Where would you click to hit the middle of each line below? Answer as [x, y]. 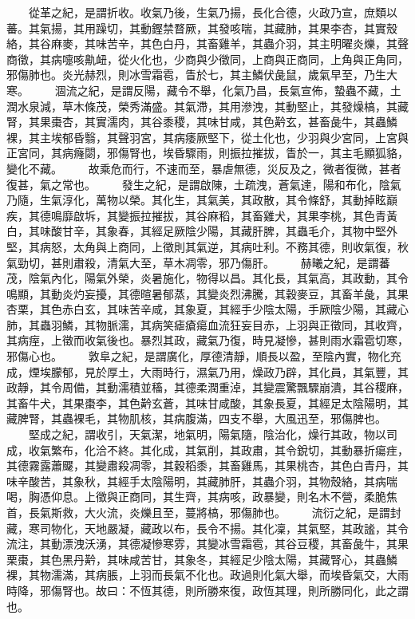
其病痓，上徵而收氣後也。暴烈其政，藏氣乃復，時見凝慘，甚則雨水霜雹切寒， [207, 340]
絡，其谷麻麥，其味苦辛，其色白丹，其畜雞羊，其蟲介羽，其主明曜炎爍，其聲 [207, 43]
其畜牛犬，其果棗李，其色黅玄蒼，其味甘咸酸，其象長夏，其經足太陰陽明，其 [207, 402]
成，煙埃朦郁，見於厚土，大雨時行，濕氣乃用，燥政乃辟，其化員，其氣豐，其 [207, 371]
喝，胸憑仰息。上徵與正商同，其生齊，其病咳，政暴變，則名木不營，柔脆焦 [202, 497]
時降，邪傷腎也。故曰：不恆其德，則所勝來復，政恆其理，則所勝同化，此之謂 [207, 590]
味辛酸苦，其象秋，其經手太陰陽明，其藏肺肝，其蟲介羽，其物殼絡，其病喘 [202, 481]
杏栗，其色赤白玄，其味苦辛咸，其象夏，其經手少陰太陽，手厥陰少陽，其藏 [202, 309]
